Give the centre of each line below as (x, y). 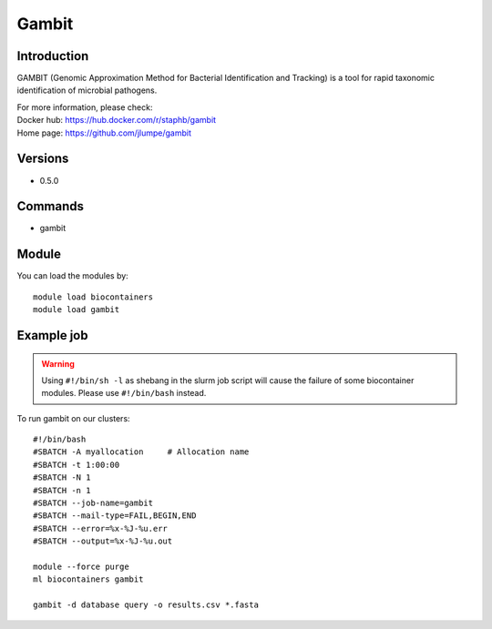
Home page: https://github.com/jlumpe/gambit (104, 133)
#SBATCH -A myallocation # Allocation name (141, 452)
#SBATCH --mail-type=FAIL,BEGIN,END (115, 516)
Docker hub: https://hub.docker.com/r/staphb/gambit (117, 120)
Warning (58, 363)
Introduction (53, 56)
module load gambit (77, 310)
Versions (43, 159)
